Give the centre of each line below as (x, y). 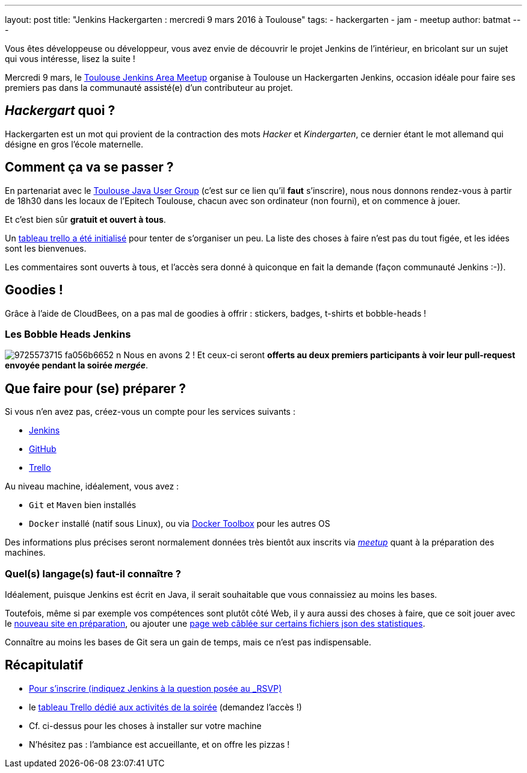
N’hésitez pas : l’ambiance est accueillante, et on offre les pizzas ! (159, 744)
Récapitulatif (44, 665)
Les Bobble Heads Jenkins (68, 334)
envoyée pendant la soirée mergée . (77, 365)
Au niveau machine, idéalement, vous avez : (92, 486)
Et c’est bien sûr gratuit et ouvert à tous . (85, 219)
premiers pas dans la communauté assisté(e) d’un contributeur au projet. (149, 88)
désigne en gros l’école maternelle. (74, 144)
